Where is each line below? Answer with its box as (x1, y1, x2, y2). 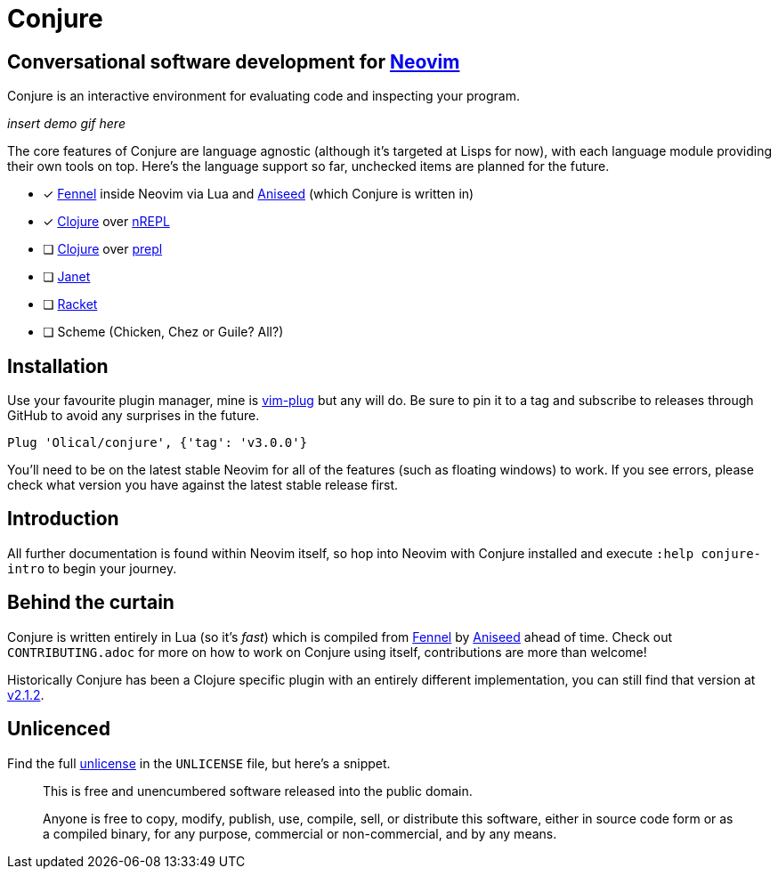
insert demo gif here (7, 116, 126, 132)
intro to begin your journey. (7, 560, 177, 576)
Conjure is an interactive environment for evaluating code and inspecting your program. (7, 88, 520, 104)
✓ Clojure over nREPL (43, 214, 170, 230)
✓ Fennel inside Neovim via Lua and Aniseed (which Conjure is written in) (43, 186, 474, 202)
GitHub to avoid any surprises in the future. (7, 408, 260, 424)
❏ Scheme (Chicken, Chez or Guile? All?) (43, 324, 284, 340)
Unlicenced (7, 718, 110, 741)
